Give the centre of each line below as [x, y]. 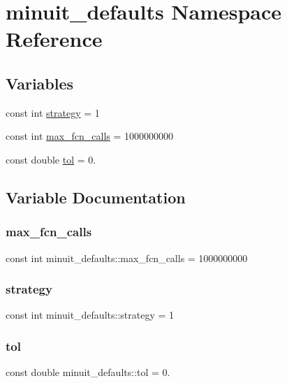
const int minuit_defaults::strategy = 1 [90, 315]
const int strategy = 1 [53, 112]
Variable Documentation [96, 197]
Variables [40, 83]
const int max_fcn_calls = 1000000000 [90, 136]
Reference [54, 39]
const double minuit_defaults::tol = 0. [88, 372]
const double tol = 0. [51, 159]
